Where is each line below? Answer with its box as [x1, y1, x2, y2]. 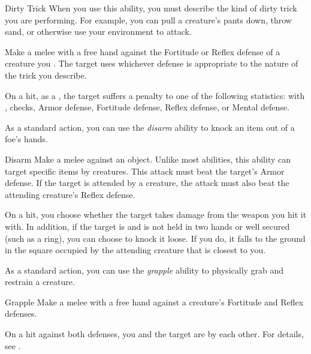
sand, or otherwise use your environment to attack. [5, 25, 192, 38]
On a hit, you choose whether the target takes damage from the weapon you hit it [5, 208, 307, 221]
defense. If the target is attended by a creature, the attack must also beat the [5, 176, 289, 189]
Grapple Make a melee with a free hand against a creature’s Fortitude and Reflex [5, 295, 304, 308]
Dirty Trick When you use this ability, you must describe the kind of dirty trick [5, 2, 297, 14]
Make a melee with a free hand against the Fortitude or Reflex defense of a [5, 45, 280, 58]
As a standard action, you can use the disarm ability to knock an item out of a [5, 121, 295, 133]
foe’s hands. [5, 133, 48, 145]
